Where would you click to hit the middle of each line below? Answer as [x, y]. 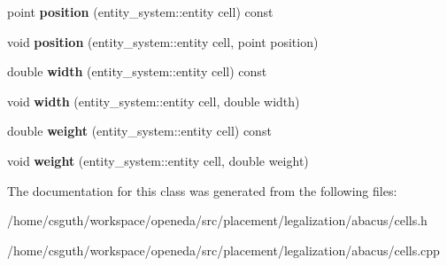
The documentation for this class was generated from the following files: [202, 190]
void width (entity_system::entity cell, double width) [154, 101]
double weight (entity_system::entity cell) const [139, 131]
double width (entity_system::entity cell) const [137, 71]
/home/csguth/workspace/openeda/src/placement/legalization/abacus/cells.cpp [223, 250]
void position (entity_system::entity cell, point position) [163, 41]
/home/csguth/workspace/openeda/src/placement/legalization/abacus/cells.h [217, 220]
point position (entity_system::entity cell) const [140, 12]
